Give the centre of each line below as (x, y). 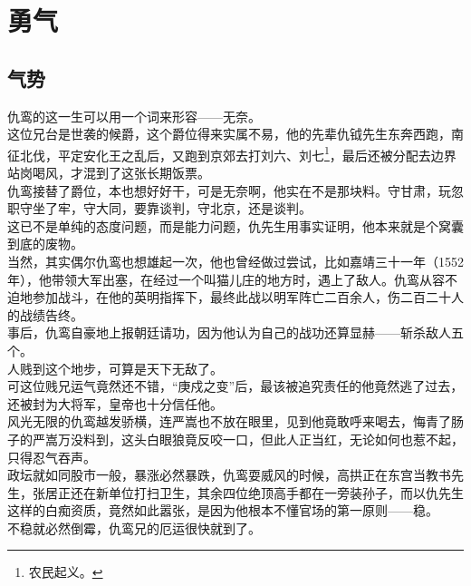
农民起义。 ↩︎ (66, 572)
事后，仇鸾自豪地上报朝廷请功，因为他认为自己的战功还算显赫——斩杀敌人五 (235, 332)
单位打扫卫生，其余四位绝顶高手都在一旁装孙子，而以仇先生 (286, 492)
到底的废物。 (45, 244)
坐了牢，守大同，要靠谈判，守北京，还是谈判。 (172, 208)
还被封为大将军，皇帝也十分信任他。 (115, 403)
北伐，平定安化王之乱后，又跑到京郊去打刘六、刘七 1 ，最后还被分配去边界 (238, 153)
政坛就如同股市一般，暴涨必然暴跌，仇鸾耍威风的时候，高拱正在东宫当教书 (229, 475)
